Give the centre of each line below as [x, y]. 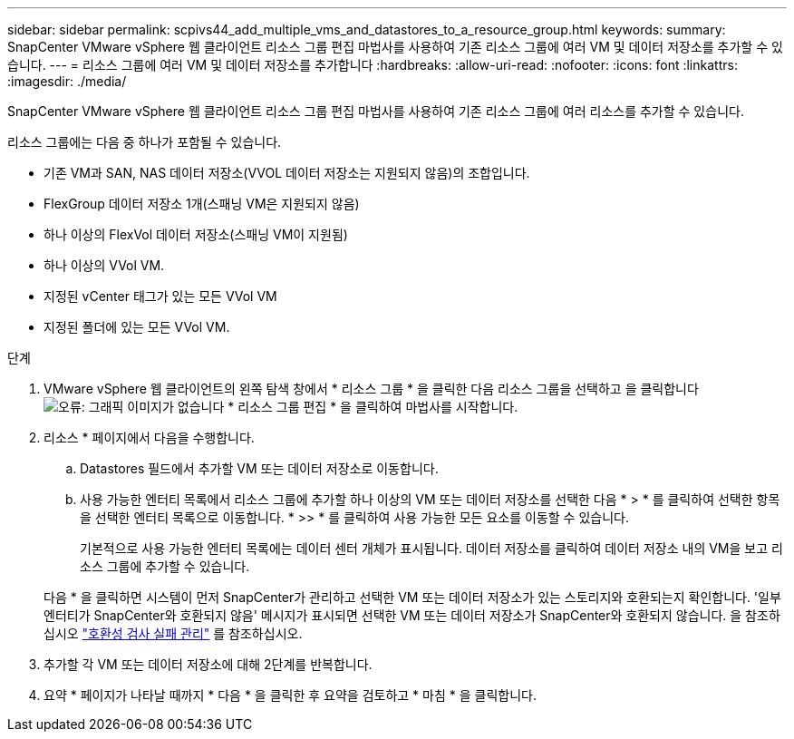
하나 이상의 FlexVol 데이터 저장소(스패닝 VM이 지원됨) [196, 234]
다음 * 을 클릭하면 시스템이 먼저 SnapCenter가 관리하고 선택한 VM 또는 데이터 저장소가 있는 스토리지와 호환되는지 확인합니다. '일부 [412, 597]
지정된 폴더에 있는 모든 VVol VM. [137, 327]
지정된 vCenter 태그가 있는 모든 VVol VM [160, 296]
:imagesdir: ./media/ [67, 81]
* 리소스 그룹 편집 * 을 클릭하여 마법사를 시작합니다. [373, 407]
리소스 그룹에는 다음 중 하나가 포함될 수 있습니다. [145, 142]
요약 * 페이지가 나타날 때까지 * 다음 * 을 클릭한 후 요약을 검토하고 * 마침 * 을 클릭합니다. [290, 695]
